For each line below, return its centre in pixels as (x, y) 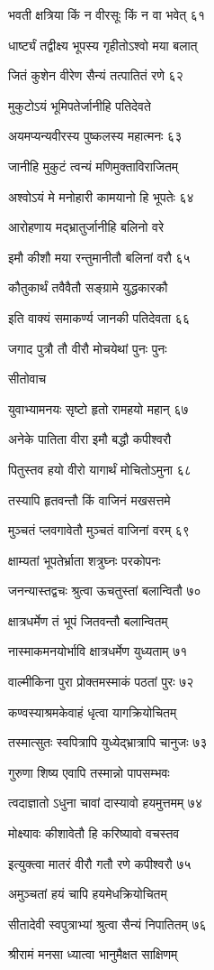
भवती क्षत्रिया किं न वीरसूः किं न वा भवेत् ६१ (107, 14)
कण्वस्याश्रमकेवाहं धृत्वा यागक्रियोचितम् (93, 711)
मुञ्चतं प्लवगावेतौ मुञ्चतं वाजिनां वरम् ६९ (99, 530)
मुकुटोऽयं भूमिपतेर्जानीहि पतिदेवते (80, 105)
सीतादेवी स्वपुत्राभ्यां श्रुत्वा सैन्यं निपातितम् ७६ (107, 924)
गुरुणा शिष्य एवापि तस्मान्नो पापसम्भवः (89, 772)
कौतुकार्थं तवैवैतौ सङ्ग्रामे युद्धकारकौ (88, 287)
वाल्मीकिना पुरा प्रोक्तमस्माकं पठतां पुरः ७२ (101, 682)
